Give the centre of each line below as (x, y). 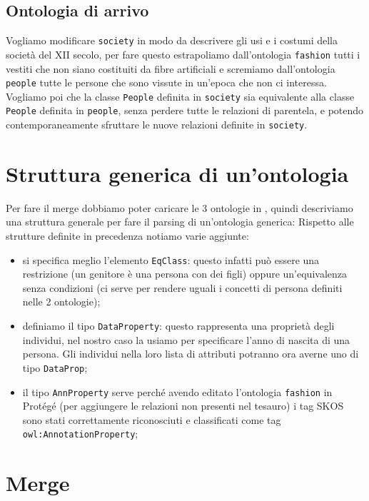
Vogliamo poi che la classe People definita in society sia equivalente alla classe (180, 96)
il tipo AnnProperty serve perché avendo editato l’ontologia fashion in (177, 391)
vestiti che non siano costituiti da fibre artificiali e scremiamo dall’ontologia (171, 68)
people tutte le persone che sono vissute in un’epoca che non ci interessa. (166, 82)
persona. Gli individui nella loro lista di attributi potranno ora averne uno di (191, 354)
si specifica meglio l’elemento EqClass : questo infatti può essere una (171, 259)
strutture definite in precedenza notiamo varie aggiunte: (127, 236)
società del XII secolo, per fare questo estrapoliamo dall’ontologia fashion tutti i (183, 54)
